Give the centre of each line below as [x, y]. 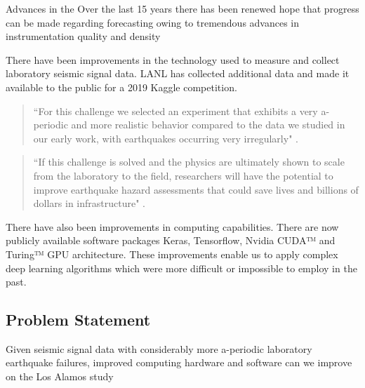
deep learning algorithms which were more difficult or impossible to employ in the [181, 268]
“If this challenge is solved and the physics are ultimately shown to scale [189, 162]
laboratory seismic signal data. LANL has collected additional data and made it [178, 73]
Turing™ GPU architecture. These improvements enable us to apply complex [172, 254]
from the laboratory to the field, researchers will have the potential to [183, 175]
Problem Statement [78, 320]
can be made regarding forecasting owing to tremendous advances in [153, 22]
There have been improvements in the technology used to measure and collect [173, 59]
